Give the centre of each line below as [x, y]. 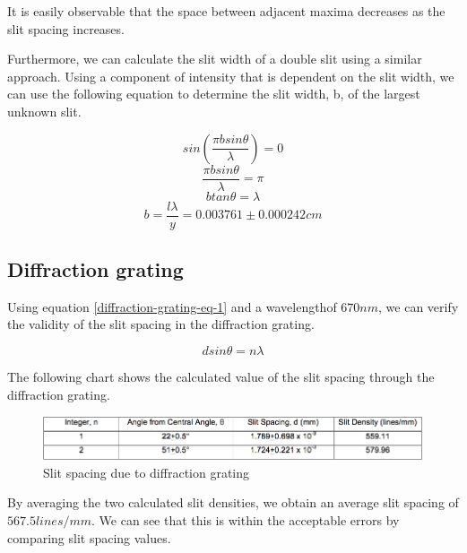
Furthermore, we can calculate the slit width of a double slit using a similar [215, 59]
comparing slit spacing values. [89, 537]
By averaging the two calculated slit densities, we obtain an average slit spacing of [233, 502]
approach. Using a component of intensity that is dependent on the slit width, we [231, 76]
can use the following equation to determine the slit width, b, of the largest [214, 94]
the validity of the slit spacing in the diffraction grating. [161, 324]
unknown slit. [44, 111]
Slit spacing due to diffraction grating [147, 472]
